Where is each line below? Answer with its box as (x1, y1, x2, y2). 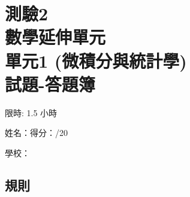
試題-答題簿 (5, 71, 95, 96)
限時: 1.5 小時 (5, 106, 58, 119)
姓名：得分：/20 (5, 126, 68, 139)
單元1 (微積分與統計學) (5, 48, 187, 72)
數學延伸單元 (5, 25, 106, 49)
